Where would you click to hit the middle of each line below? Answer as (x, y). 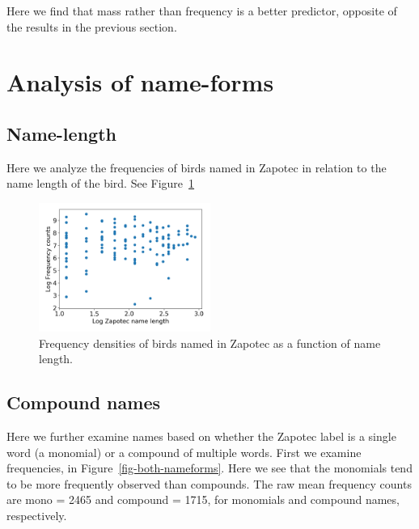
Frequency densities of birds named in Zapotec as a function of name (210, 343)
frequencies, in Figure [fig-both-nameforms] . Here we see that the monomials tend (209, 468)
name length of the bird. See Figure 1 (101, 183)
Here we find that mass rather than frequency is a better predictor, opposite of (202, 11)
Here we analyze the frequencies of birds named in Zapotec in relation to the (197, 167)
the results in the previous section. (92, 26)
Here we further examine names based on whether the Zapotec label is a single (201, 436)
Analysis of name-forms (140, 82)
